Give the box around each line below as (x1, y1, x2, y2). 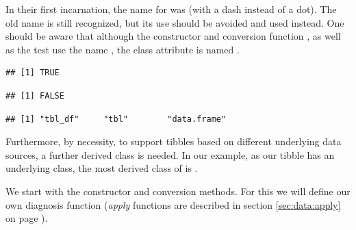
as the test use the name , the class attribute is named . (5, 42, 240, 56)
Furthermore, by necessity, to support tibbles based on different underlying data (5, 134, 342, 149)
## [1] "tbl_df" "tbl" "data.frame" (5, 114, 227, 124)
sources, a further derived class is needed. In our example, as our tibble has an (5, 147, 335, 162)
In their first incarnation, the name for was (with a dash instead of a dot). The (5, 2, 337, 16)
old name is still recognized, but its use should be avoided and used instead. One (5, 15, 344, 29)
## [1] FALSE (5, 90, 64, 101)
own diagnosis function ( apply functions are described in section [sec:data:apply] (5, 197, 341, 212)
